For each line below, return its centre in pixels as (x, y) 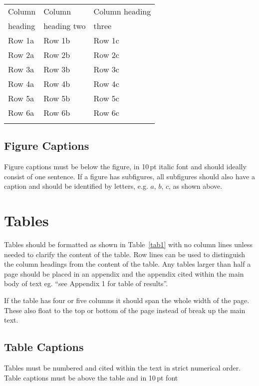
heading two (65, 26)
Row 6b (57, 113)
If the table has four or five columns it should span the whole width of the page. (127, 300)
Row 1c (106, 40)
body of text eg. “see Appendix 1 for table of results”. (86, 283)
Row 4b (57, 84)
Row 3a (21, 69)
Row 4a (21, 84)
